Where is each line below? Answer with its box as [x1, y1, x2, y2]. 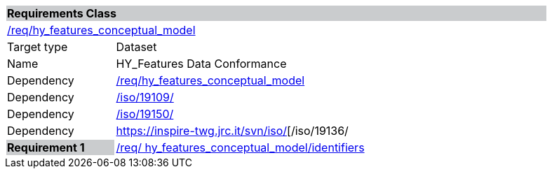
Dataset [116, 40, 157, 54]
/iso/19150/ [116, 107, 174, 121]
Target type [7, 40, 68, 54]
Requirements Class [7, 6, 116, 20]
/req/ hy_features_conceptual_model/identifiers [116, 140, 365, 154]
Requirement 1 [7, 140, 85, 154]
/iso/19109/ [116, 90, 174, 104]
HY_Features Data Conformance [116, 57, 287, 71]
